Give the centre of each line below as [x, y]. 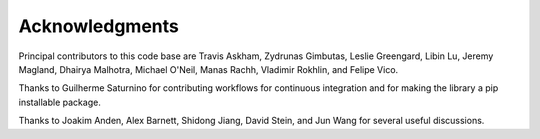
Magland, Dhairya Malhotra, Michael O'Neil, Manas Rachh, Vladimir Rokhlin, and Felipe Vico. [208, 69]
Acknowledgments [99, 26]
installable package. [60, 102]
